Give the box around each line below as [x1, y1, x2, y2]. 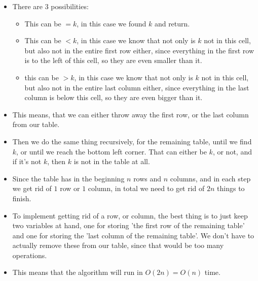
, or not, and [212, 146, 252, 157]
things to [217, 183, 245, 194]
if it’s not [12, 156, 42, 167]
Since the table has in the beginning [12, 173, 125, 183]
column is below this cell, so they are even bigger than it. [24, 92, 203, 103]
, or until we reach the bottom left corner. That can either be [16, 146, 207, 157]
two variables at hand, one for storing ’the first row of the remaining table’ [12, 220, 245, 231]
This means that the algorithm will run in [12, 267, 143, 277]
